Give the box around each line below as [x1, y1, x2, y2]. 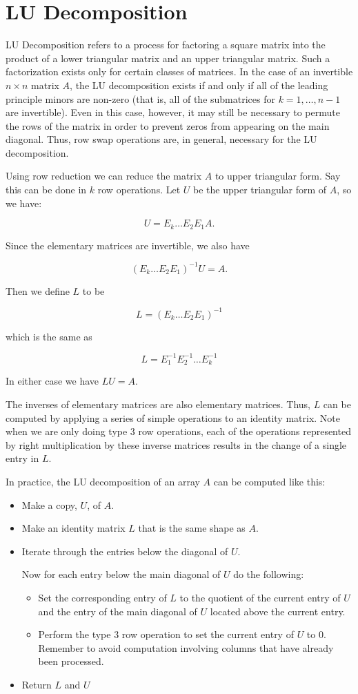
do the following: [233, 567, 304, 581]
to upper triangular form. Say [215, 168, 341, 183]
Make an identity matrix [21, 521, 126, 535]
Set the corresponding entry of [38, 590, 167, 604]
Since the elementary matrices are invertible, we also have [6, 238, 250, 252]
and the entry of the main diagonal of [38, 604, 197, 618]
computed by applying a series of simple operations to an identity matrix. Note [6, 410, 340, 425]
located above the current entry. [210, 604, 346, 618]
